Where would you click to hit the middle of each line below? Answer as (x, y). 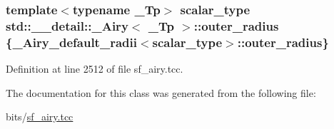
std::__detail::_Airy (67, 25)
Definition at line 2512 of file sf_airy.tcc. (95, 69)
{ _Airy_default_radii (71, 42)
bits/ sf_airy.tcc (40, 117)
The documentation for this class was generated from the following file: (161, 92)
